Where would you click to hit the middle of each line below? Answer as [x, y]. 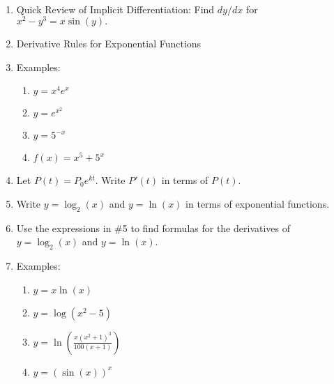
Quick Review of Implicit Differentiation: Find [115, 9]
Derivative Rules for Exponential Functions [109, 44]
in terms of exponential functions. [258, 204]
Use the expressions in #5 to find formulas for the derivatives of [153, 228]
